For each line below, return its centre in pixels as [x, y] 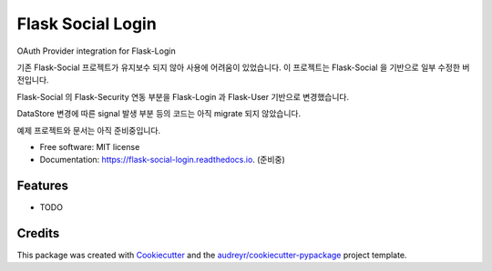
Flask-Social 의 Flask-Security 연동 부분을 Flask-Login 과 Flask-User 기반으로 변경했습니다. [183, 96]
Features [42, 186]
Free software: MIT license [90, 146]
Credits [38, 233]
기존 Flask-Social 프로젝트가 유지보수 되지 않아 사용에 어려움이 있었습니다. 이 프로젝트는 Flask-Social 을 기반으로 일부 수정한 [238, 67]
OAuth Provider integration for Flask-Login [97, 51]
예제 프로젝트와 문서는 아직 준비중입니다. [89, 130]
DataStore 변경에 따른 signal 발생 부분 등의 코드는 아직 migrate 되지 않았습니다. [159, 114]
